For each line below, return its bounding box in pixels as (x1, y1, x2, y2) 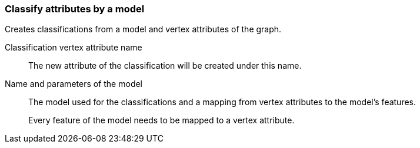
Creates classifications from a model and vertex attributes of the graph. (5, 24, 282, 35)
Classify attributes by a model (5, 3, 145, 15)
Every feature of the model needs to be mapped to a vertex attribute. (28, 115, 295, 126)
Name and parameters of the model (5, 79, 143, 89)
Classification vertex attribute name (5, 42, 142, 53)
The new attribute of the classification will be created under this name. (28, 60, 302, 71)
